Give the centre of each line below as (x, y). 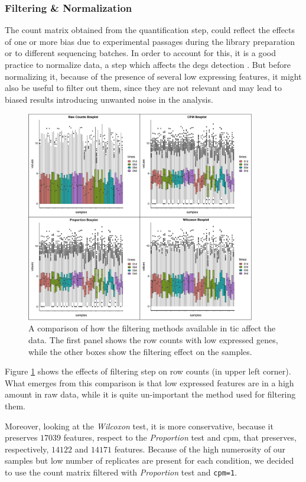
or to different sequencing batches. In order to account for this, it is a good (140, 53)
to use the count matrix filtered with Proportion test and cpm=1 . (121, 472)
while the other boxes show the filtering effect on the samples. (140, 351)
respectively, (27, 449)
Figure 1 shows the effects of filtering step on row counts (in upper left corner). (148, 371)
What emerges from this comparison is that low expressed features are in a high (149, 382)
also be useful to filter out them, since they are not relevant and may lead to (143, 88)
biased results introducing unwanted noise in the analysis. (109, 99)
